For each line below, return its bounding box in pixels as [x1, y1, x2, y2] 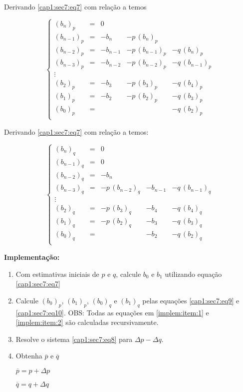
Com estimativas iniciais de [15, 268, 99, 279]
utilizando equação [165, 268, 222, 279]
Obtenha [15, 350, 42, 361]
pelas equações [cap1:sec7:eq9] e [142, 295, 240, 305]
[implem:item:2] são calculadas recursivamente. [15, 317, 159, 327]
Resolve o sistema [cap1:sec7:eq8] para [15, 333, 133, 344]
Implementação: [4, 251, 60, 262]
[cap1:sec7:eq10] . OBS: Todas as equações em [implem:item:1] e [15, 307, 209, 317]
